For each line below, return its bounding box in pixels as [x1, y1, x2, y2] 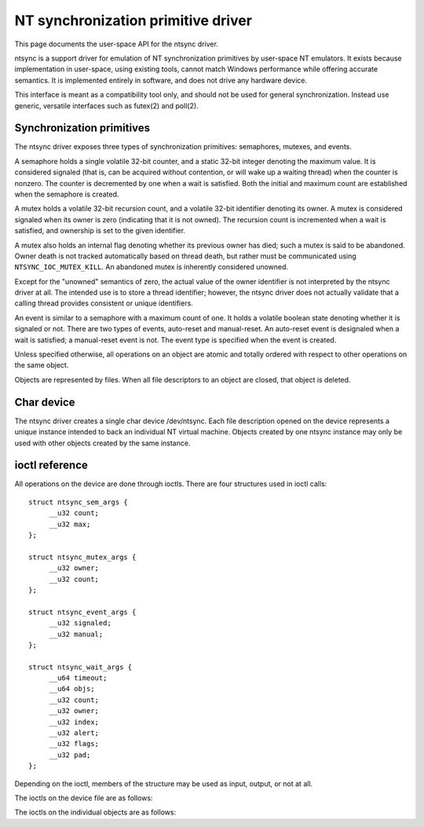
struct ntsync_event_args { [28, 607, 137, 617]
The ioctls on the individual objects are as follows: [14, 807, 177, 817]
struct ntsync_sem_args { [28, 497, 129, 507]
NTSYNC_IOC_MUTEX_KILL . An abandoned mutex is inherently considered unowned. [14, 262, 289, 272]
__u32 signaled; [49, 619, 111, 628]
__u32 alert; [49, 729, 100, 737]
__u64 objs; [49, 684, 95, 693]
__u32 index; [49, 717, 100, 726]
